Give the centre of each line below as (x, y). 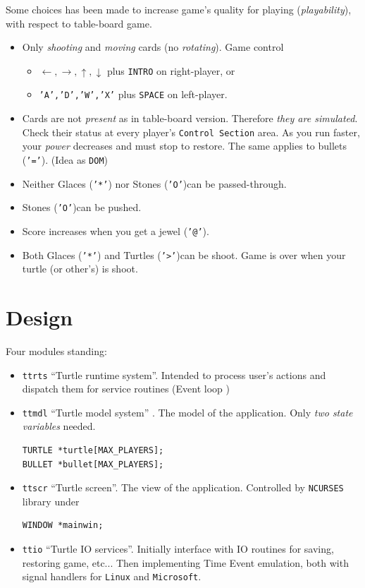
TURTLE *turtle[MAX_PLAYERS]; (93, 451)
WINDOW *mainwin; (63, 526)
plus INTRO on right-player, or (171, 70)
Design (39, 317)
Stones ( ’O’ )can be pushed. (82, 207)
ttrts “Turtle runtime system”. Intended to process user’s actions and (174, 374)
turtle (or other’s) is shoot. (80, 269)
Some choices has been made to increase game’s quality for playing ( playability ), (179, 9)
